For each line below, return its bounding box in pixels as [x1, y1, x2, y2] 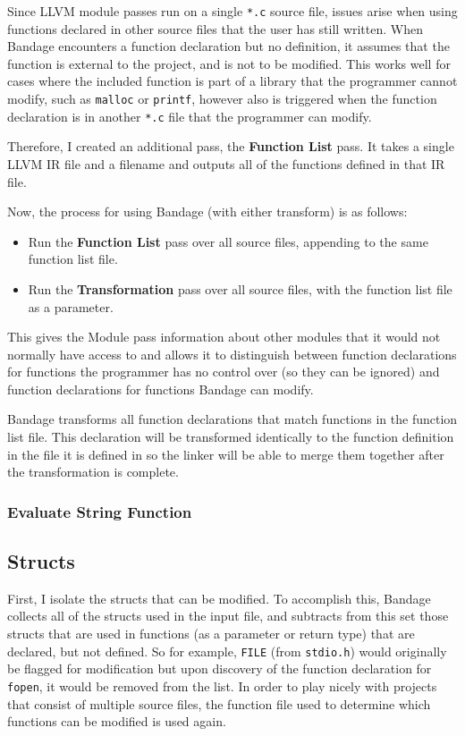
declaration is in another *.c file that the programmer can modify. [7, 106, 372, 125]
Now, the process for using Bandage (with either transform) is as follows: [7, 202, 408, 221]
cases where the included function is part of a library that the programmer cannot [7, 72, 458, 90]
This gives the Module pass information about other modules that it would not [7, 327, 441, 346]
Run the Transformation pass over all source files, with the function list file [28, 279, 452, 298]
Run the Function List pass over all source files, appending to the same [28, 232, 428, 250]
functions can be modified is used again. [7, 712, 226, 731]
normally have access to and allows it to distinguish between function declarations [7, 344, 457, 363]
